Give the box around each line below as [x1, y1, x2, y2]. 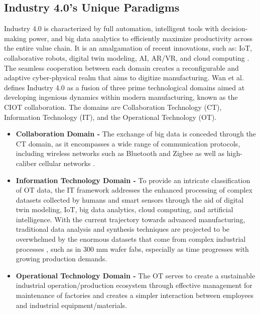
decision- [221, 23, 248, 34]
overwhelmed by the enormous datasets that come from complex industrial [16, 234, 246, 244]
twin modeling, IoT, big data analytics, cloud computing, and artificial [16, 204, 233, 215]
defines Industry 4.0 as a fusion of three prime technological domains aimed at [4, 82, 245, 92]
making [4, 33, 27, 43]
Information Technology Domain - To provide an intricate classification [16, 175, 250, 185]
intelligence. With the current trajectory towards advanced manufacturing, [16, 214, 245, 224]
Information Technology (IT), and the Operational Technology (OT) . [4, 111, 217, 122]
